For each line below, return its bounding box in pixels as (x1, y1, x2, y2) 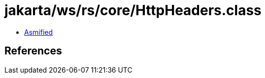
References (4, 45, 62, 57)
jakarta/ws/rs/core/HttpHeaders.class (4, 2, 262, 19)
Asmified (24, 27, 53, 36)
